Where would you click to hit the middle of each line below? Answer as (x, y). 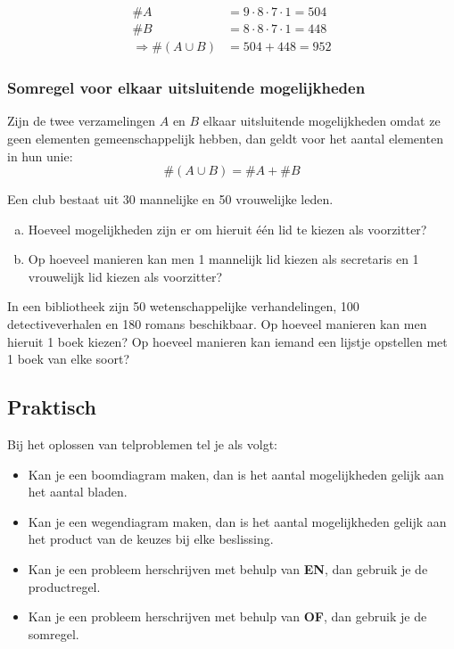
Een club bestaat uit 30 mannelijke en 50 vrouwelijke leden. (170, 199)
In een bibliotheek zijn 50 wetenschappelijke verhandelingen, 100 (183, 306)
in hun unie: (40, 156)
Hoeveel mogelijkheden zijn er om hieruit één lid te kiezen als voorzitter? (227, 229)
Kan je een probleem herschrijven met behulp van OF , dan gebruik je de (227, 616)
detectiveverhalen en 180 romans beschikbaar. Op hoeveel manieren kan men (217, 324)
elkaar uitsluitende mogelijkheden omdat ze (322, 121)
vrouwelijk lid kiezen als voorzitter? (125, 276)
